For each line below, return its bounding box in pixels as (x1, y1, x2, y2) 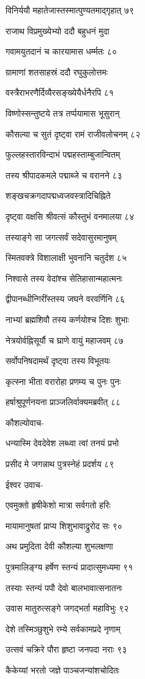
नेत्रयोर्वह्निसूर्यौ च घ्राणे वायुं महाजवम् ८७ (6, 333, 124, 346)
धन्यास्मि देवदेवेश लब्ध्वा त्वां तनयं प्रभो (6, 437, 119, 449)
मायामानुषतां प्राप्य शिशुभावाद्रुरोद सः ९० (6, 519, 122, 532)
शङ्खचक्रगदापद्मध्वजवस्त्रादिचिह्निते (6, 189, 111, 202)
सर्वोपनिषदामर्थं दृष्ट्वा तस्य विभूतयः (6, 354, 111, 367)
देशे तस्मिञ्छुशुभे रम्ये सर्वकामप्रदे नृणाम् (6, 622, 121, 635)
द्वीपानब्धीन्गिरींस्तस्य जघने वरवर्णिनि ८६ (6, 292, 125, 305)
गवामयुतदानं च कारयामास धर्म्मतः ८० (6, 45, 117, 58)
